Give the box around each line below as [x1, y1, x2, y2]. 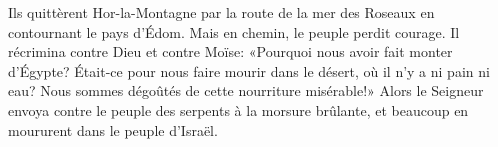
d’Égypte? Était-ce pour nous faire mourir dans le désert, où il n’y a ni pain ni [8, 60, 490, 81]
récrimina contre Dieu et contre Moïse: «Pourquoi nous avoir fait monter [8, 41, 453, 62]
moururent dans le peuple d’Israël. [8, 119, 218, 140]
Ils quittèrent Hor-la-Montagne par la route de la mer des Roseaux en [8, 2, 435, 22]
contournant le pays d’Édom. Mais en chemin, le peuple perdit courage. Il [8, 21, 460, 42]
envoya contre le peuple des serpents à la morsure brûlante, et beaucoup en [8, 99, 469, 120]
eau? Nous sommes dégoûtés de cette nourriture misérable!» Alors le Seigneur [8, 80, 484, 101]
